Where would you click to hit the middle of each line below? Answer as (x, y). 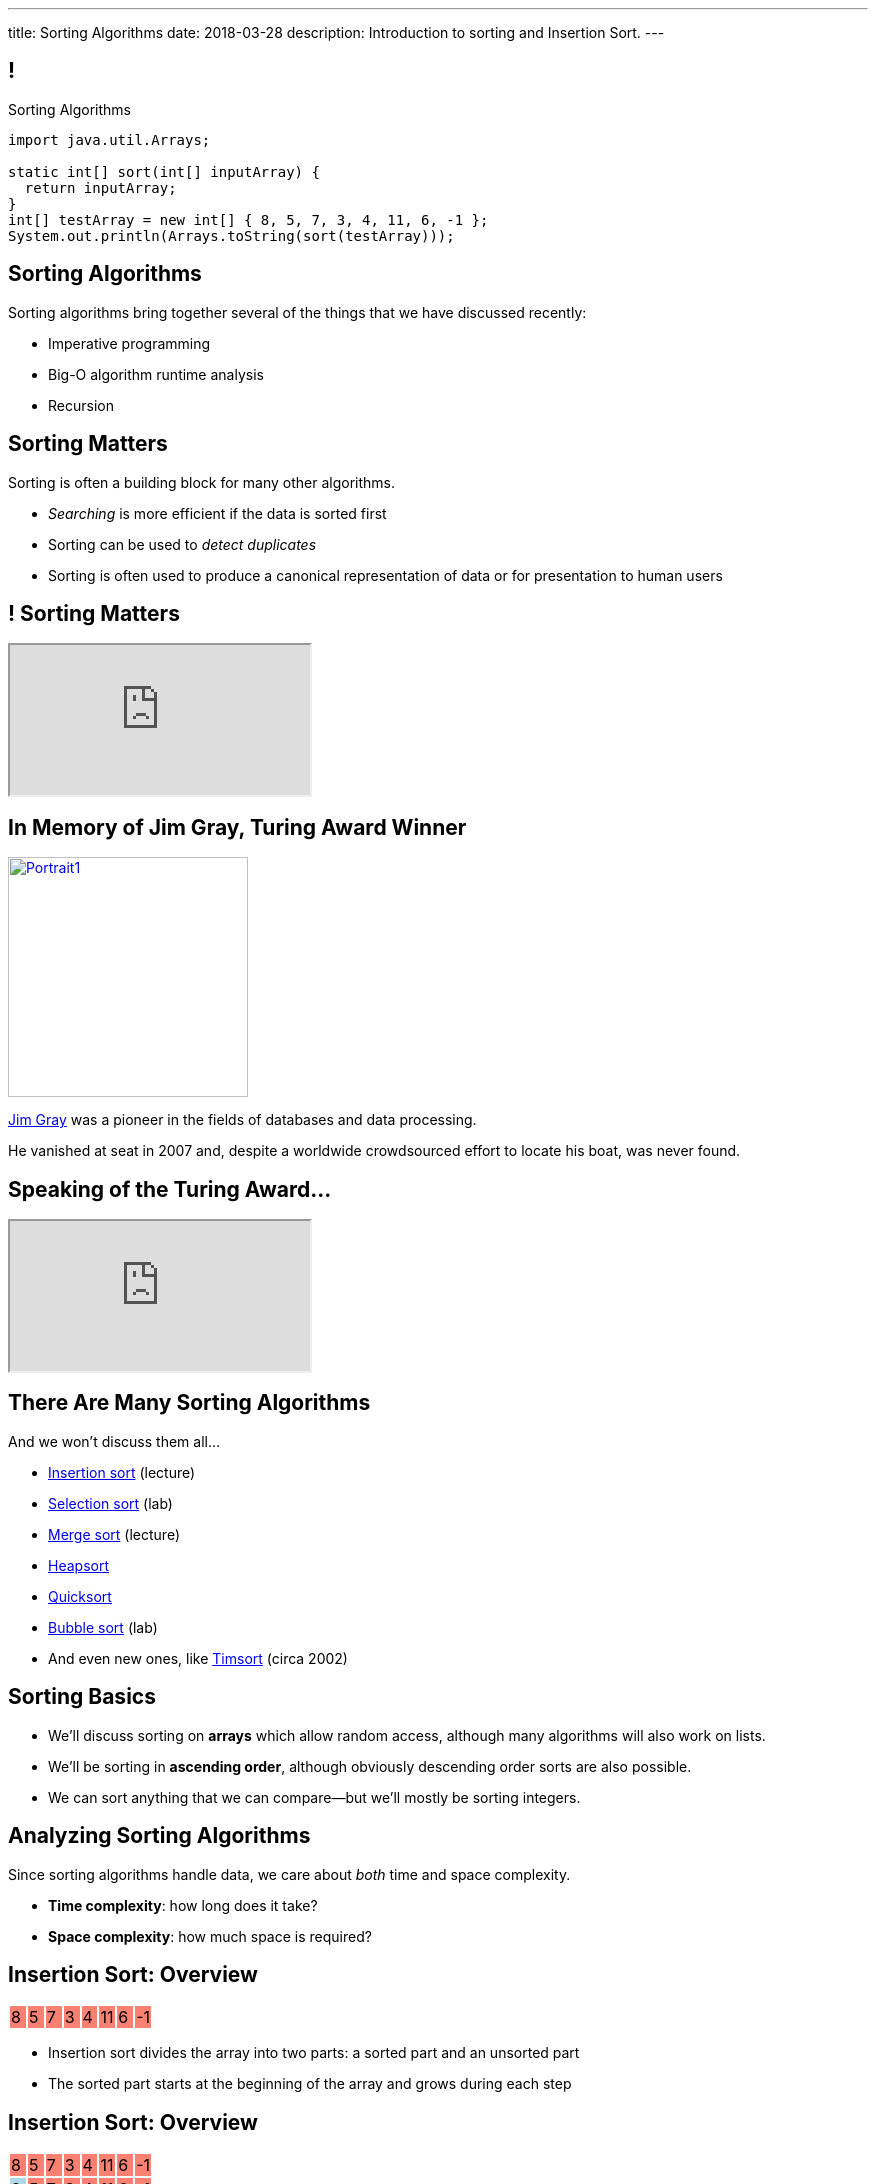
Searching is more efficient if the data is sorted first (217, 513)
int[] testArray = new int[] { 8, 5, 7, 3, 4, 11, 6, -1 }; (248, 219)
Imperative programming (129, 343)
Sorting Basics (82, 1697)
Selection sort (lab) (110, 1503)
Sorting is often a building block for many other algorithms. (201, 482)
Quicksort (80, 1596)
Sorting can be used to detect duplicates (182, 544)
